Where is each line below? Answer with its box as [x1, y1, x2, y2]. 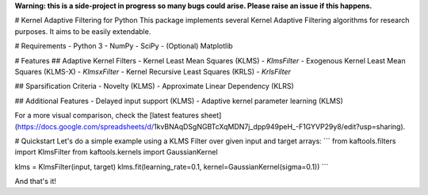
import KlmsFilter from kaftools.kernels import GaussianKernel [14, 147, 218, 157]
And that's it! [14, 177, 57, 186]
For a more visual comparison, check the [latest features [14, 111, 200, 120]
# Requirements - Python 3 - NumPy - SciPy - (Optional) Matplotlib [14, 41, 233, 51]
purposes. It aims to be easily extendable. [14, 26, 151, 36]
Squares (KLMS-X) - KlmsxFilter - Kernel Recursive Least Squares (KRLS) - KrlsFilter [14, 67, 291, 76]
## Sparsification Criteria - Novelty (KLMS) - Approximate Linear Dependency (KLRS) [14, 82, 295, 91]
